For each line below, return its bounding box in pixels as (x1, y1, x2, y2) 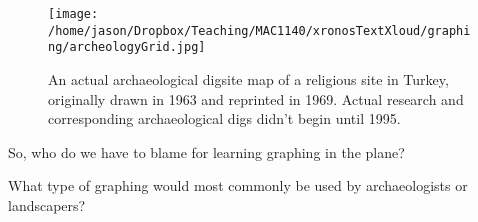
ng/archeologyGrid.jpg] (48, 40, 206, 55)
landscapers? (8, 194, 86, 215)
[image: (48, 7, 99, 21)
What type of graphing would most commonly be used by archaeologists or (8, 175, 468, 196)
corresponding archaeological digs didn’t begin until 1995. (48, 108, 401, 129)
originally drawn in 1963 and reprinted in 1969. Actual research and (48, 88, 464, 109)
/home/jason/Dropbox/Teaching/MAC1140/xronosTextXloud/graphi (48, 23, 471, 38)
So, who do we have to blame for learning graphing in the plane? (8, 141, 405, 162)
